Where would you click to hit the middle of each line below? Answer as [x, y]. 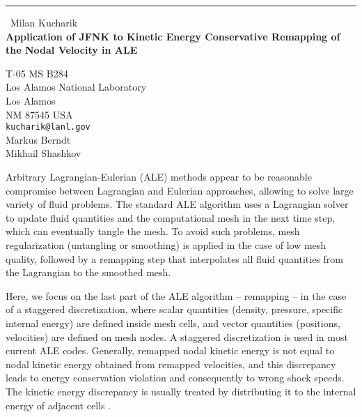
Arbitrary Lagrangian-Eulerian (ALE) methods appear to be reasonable [159, 176]
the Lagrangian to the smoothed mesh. [88, 272]
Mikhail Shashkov [44, 153]
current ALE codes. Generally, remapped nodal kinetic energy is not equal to [170, 350]
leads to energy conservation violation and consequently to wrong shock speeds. [175, 378]
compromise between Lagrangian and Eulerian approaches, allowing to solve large [180, 190]
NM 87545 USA [39, 114]
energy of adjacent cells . [58, 405]
